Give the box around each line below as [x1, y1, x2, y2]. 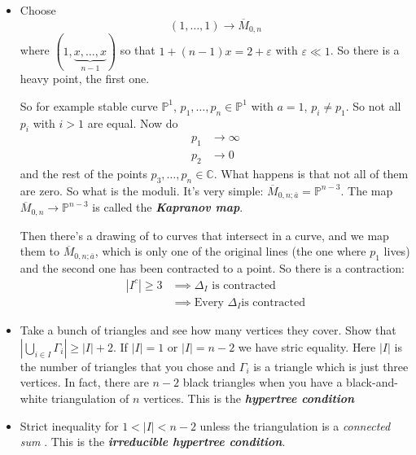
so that [120, 42, 155, 59]
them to [20, 243, 60, 260]
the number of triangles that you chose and [20, 357, 236, 374]
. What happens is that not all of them [213, 165, 409, 182]
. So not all [345, 97, 401, 114]
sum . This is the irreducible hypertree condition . [20, 433, 286, 450]
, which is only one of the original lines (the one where [94, 243, 366, 260]
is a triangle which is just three [253, 357, 409, 374]
